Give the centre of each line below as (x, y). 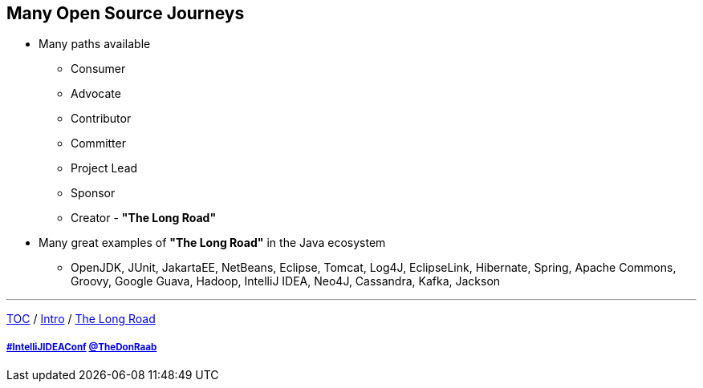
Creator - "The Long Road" (144, 218)
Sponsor (93, 193)
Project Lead (104, 168)
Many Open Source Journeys (126, 13)
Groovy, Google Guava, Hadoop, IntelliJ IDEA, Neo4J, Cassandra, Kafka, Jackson (286, 281)
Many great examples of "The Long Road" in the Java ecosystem (212, 243)
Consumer (98, 69)
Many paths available (95, 44)
